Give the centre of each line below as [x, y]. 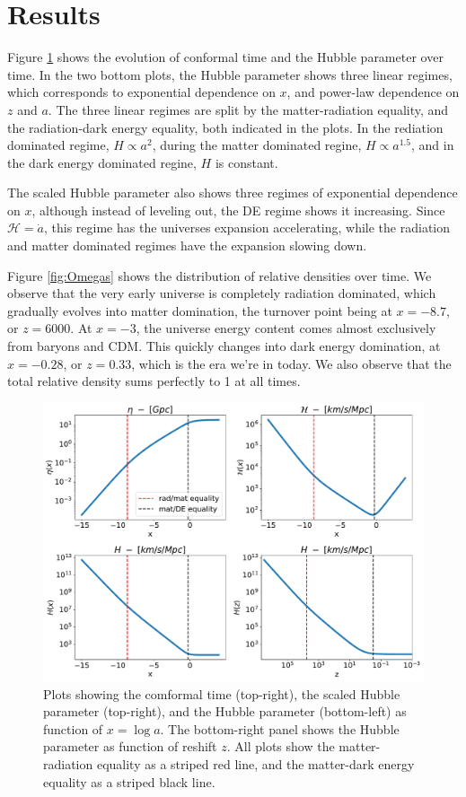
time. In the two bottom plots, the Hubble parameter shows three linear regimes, [230, 74]
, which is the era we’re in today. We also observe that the [291, 363]
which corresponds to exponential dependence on [141, 92]
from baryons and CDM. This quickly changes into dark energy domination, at [224, 346]
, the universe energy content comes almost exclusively [286, 328]
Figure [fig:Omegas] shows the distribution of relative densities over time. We [220, 275]
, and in [433, 145]
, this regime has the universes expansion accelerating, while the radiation [247, 228]
